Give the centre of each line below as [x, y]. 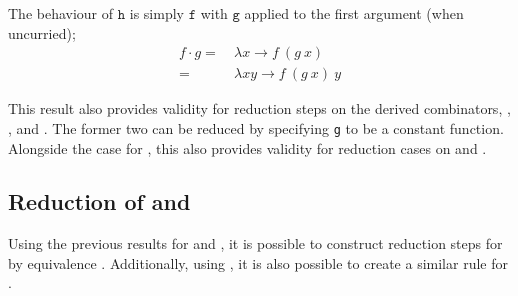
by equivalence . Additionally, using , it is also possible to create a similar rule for [258, 262]
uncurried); [42, 32]
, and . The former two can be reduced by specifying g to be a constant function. [256, 127]
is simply [156, 13]
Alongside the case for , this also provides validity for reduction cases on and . [247, 147]
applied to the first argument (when [354, 13]
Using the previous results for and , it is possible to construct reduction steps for [255, 243]
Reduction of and [99, 201]
